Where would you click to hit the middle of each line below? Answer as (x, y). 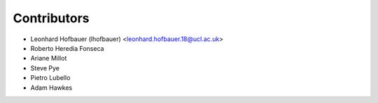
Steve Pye (45, 68)
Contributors (51, 18)
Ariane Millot (49, 58)
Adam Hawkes (51, 88)
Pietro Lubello (50, 78)
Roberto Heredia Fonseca (67, 48)
